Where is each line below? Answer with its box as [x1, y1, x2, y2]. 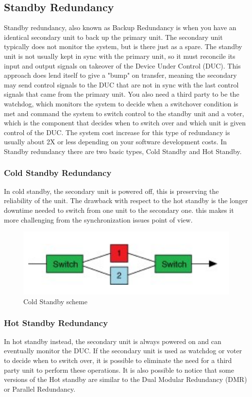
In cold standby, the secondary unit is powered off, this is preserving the [4, 186, 219, 196]
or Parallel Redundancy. [4, 383, 76, 394]
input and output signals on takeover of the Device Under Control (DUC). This [4, 60, 241, 70]
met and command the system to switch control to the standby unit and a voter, [4, 108, 244, 118]
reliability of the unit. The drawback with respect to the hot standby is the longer [4, 195, 248, 206]
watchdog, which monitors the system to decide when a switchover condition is [4, 98, 238, 108]
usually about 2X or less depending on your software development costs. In [4, 137, 227, 147]
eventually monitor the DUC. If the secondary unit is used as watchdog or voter [4, 345, 242, 356]
